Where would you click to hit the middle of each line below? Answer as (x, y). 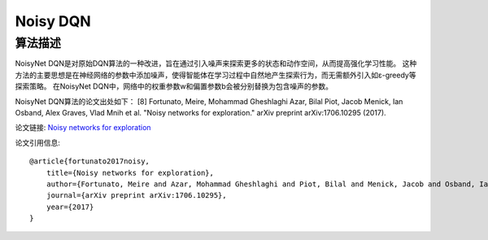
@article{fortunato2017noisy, (90, 161)
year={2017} (70, 207)
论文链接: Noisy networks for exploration (83, 128)
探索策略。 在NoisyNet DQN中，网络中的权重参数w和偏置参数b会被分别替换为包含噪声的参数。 (174, 86)
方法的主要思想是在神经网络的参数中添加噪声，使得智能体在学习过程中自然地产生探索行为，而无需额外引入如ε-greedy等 (216, 75)
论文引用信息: (38, 142)
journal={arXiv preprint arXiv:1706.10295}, (136, 196)
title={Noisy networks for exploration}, (130, 172)
